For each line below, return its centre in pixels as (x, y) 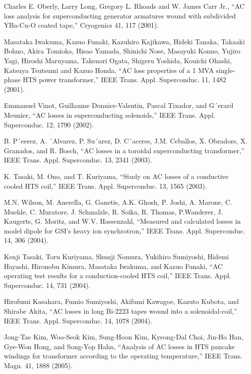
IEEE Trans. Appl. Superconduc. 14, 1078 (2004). (78, 320)
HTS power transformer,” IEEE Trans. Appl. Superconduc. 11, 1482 (124, 80)
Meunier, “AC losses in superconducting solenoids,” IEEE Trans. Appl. (110, 115)
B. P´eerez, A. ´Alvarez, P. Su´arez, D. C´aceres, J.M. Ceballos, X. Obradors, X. (126, 141)
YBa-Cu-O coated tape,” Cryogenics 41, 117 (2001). (81, 25)
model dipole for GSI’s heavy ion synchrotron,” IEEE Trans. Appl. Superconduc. (125, 230)
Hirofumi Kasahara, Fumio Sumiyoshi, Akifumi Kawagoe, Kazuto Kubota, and (122, 301)
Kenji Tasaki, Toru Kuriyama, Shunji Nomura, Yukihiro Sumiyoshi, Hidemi (117, 257)
